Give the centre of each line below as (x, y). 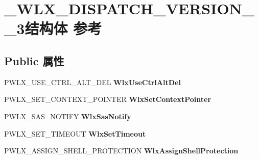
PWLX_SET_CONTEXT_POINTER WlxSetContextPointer (108, 99)
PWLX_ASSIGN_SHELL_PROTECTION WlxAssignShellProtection (121, 151)
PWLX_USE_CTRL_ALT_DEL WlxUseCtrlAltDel (92, 82)
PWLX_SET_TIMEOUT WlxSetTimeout (75, 133)
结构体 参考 (63, 28)
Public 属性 (34, 60)
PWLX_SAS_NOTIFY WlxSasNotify (68, 116)
